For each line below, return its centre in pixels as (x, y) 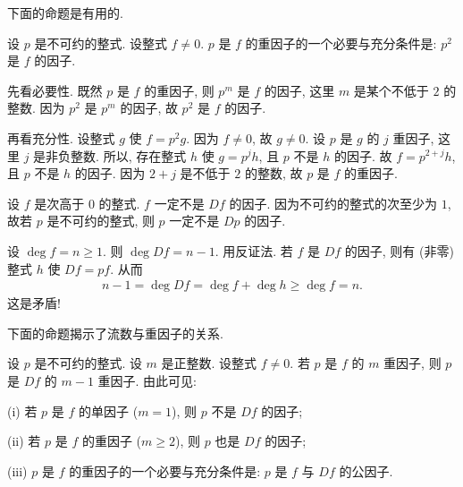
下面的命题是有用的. (65, 13)
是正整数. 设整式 (209, 363)
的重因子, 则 (179, 90)
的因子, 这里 (299, 90)
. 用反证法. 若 (254, 250)
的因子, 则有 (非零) (399, 250)
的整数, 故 (274, 173)
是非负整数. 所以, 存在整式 (110, 155)
